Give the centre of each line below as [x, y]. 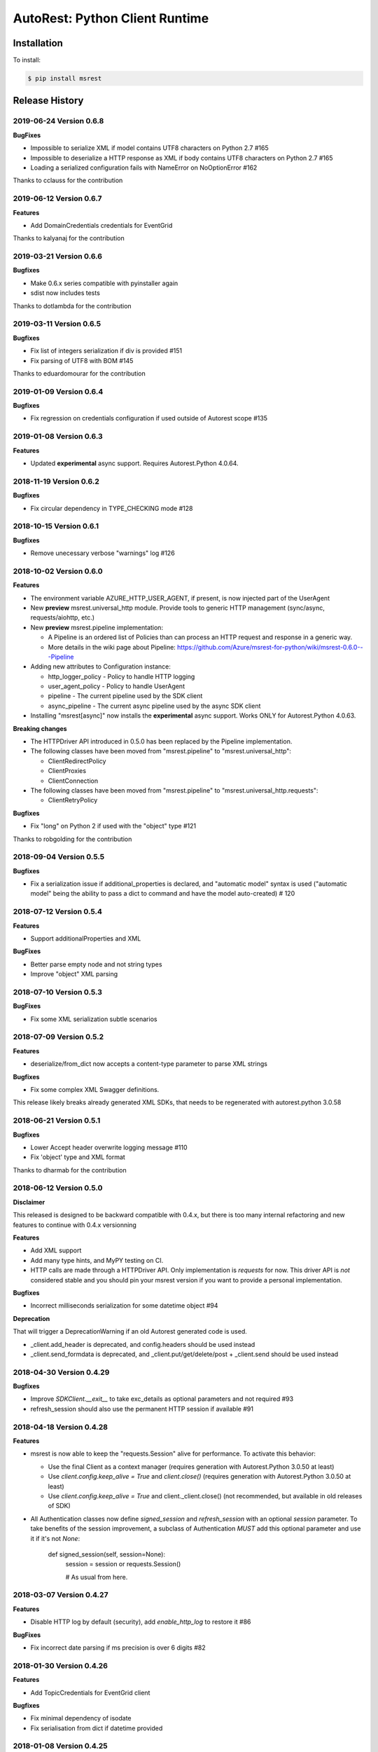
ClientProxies [67, 771]
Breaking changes [40, 728]
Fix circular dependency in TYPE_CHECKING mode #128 [112, 508]
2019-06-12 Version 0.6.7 [57, 198]
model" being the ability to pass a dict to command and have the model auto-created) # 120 [163, 894]
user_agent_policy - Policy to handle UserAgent [117, 686]
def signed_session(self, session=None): [107, 1554]
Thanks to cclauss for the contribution [68, 180]
